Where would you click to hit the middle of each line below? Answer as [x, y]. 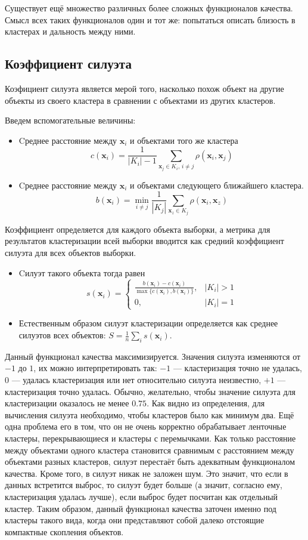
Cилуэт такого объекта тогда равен [82, 272]
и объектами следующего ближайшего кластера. [217, 185]
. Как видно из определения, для [206, 403]
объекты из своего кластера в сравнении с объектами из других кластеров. [140, 100]
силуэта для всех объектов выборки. [71, 253]
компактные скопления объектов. [64, 531]
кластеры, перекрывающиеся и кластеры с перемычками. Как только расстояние [150, 438]
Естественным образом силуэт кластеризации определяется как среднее [148, 323]
